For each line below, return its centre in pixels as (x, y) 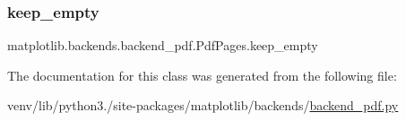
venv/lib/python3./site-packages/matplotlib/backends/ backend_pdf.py (203, 105)
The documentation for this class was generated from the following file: (202, 75)
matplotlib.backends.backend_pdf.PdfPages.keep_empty (163, 45)
